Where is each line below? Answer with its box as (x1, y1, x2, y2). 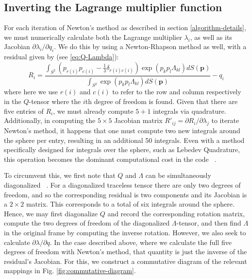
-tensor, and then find (176, 218, 241, 228)
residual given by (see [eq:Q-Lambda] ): (4, 52, 119, 62)
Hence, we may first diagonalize (4, 208, 98, 218)
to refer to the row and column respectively (112, 87, 241, 97)
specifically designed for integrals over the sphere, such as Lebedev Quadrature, (4, 144, 240, 155)
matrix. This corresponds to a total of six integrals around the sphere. (26, 199, 235, 209)
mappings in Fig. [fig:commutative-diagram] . (4, 265, 136, 276)
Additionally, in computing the (4, 115, 96, 125)
